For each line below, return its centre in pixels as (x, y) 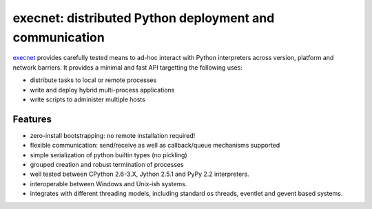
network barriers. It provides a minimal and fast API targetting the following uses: (127, 67)
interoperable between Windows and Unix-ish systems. (108, 183)
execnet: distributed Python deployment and (144, 18)
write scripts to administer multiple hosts (88, 99)
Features (32, 119)
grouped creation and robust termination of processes (107, 164)
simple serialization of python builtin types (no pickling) (108, 155)
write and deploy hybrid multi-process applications (102, 90)
